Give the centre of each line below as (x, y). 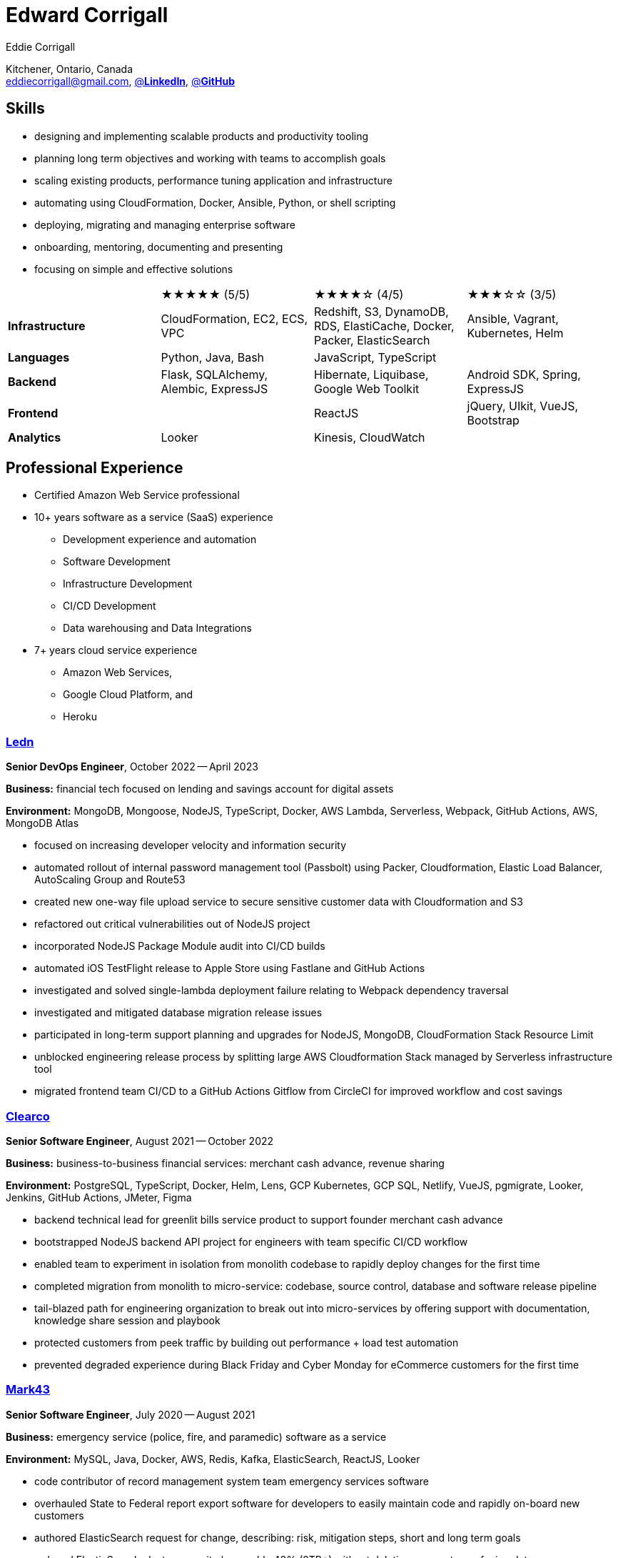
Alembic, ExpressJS (214, 388)
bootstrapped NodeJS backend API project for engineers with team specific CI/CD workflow (251, 1241)
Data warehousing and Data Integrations (157, 628)
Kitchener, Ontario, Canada (70, 69)
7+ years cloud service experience (116, 650)
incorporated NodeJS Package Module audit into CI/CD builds (180, 946)
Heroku (80, 717)
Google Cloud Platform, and (128, 695)
